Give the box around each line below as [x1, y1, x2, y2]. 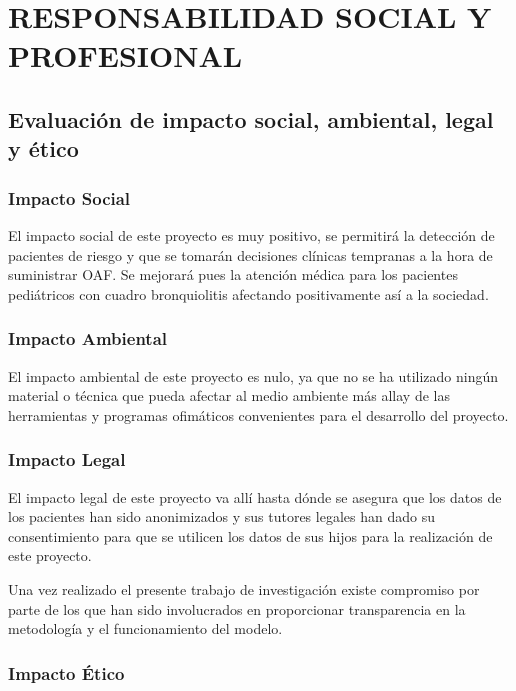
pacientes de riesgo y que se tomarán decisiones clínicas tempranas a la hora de [8, 244, 493, 265]
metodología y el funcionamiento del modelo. [8, 618, 283, 639]
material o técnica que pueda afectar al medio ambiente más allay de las [8, 385, 450, 406]
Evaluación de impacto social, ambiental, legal [8, 103, 494, 134]
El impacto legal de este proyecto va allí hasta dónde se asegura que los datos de [8, 486, 502, 507]
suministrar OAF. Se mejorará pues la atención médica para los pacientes [8, 264, 458, 285]
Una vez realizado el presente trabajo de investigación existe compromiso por [8, 578, 480, 599]
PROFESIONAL [8, 35, 243, 76]
